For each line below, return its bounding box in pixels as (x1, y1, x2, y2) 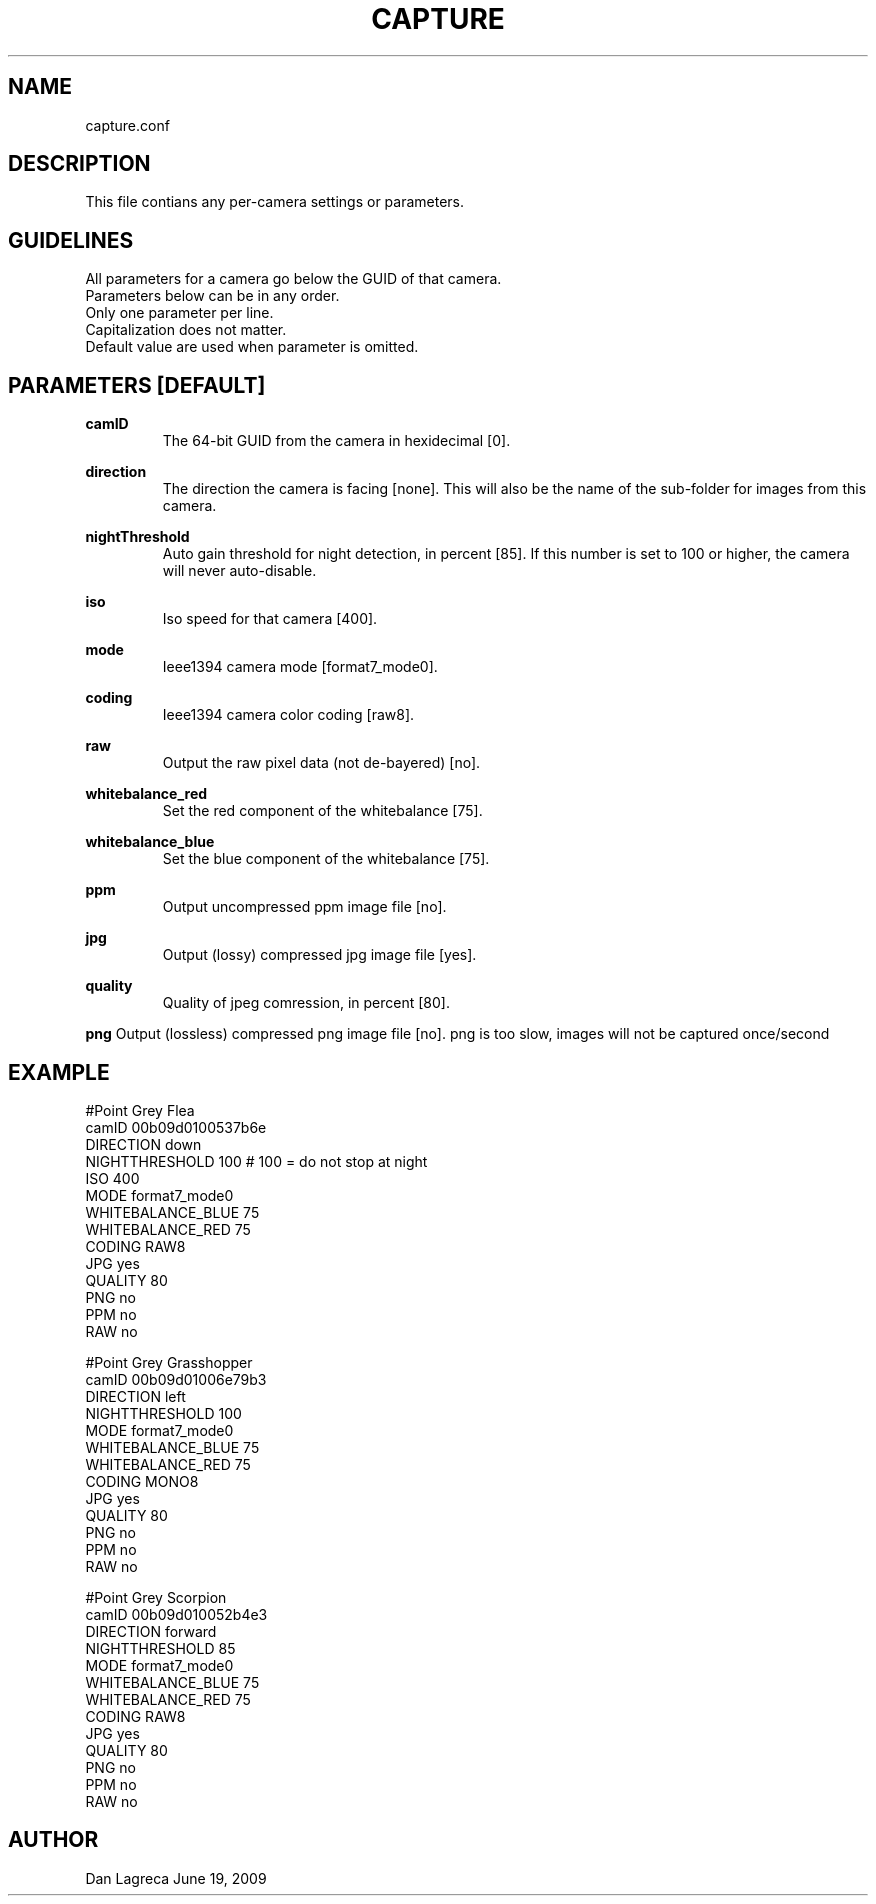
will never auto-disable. (162, 562, 317, 580)
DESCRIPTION (8, 151, 151, 177)
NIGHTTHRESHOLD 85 (85, 1639, 236, 1657)
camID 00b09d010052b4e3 (85, 1605, 268, 1623)
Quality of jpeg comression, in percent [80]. (162, 994, 450, 1012)
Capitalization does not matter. (85, 321, 287, 339)
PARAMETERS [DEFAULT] (8, 372, 266, 398)
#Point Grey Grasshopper (85, 1353, 253, 1371)
